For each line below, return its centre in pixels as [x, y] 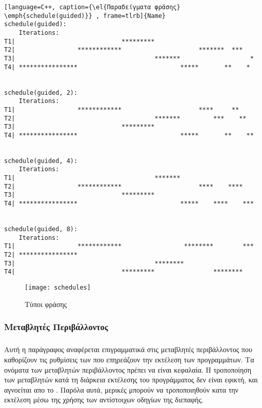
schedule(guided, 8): [41, 229]
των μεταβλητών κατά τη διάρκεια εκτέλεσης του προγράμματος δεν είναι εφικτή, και [131, 380]
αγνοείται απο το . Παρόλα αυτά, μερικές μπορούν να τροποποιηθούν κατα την [121, 389]
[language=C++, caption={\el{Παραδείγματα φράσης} [92, 7]
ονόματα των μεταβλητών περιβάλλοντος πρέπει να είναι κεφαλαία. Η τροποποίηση [128, 369]
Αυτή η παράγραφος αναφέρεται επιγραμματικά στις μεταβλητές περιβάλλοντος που [128, 349]
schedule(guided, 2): [41, 93]
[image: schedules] [58, 288]
